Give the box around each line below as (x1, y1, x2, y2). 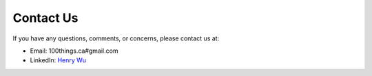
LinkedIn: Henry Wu (30, 56, 86, 64)
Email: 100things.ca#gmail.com (30, 47, 118, 55)
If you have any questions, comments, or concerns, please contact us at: (12, 34, 220, 42)
